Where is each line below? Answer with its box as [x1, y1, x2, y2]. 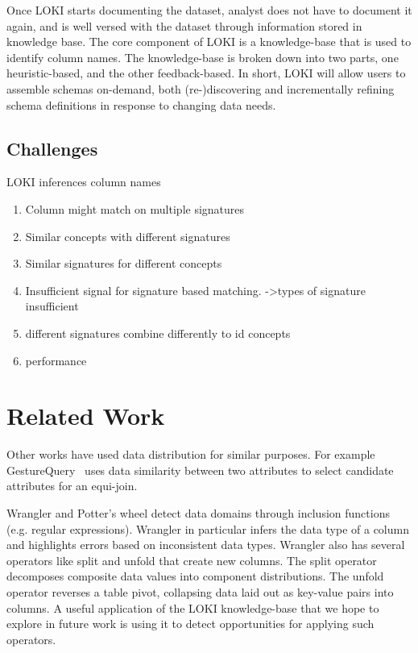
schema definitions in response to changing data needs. [6, 96, 276, 113]
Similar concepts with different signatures [25, 227, 230, 244]
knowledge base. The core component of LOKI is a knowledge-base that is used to [6, 33, 412, 50]
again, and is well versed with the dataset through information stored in [6, 17, 362, 34]
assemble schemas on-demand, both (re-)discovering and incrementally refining [6, 80, 395, 97]
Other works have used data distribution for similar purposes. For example [6, 446, 375, 463]
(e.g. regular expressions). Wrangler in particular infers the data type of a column [6, 520, 409, 537]
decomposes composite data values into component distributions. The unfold [6, 568, 384, 584]
